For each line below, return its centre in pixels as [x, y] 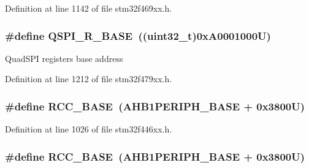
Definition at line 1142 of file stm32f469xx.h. [89, 8]
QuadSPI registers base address [64, 58]
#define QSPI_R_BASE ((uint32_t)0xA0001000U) [138, 35]
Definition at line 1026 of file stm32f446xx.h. [89, 129]
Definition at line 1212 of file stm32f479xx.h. [89, 79]
